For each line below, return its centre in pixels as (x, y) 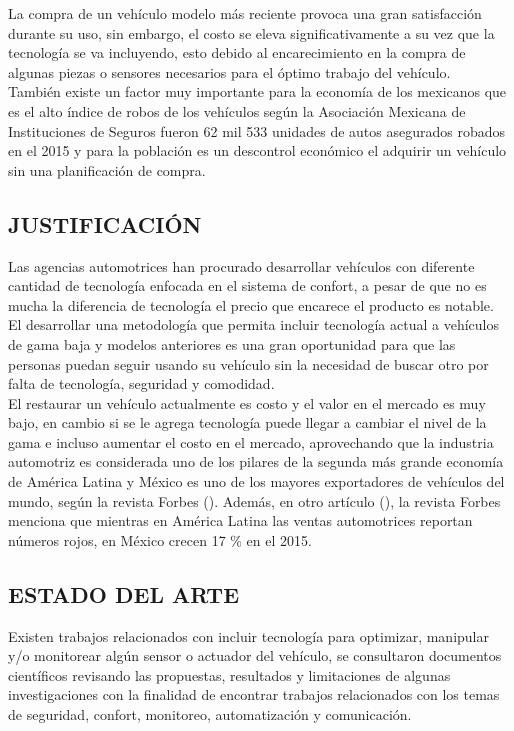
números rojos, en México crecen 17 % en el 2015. (160, 539)
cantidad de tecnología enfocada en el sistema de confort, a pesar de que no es (247, 285)
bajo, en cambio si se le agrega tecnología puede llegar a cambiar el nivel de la (247, 422)
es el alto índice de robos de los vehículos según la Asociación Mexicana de (237, 110)
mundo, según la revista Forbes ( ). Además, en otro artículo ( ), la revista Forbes (254, 500)
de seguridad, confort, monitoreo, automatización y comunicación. (210, 714)
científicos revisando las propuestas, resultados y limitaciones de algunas (229, 674)
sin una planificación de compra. (107, 169)
